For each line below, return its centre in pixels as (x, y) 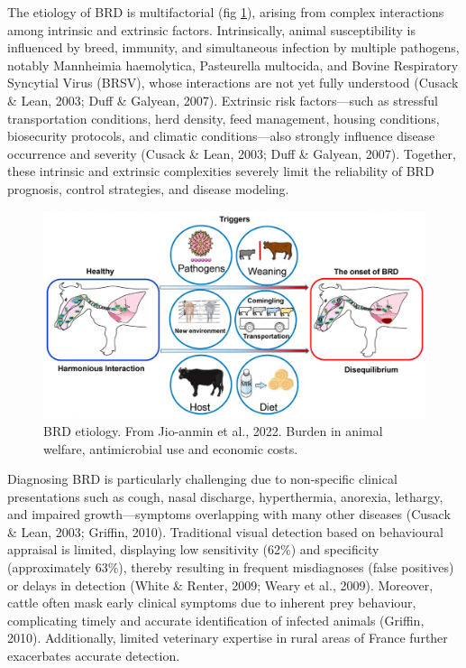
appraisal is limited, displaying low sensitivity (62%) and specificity (193, 549)
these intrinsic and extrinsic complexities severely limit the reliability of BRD (221, 171)
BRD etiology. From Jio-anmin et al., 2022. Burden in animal (213, 430)
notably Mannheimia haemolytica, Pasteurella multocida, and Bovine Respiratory (233, 65)
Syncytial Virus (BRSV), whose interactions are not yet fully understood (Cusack (233, 83)
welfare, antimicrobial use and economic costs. (171, 448)
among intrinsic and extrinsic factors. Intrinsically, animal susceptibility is (212, 29)
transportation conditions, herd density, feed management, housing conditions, (224, 118)
